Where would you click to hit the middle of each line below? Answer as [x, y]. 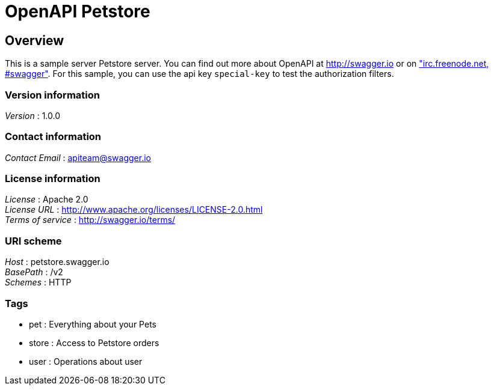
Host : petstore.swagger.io [57, 262]
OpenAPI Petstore [78, 11]
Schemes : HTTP [38, 282]
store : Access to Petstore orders [94, 343]
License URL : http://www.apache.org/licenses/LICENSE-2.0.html [134, 210]
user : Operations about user [86, 361]
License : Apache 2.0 [47, 200]
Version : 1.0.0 [33, 115]
